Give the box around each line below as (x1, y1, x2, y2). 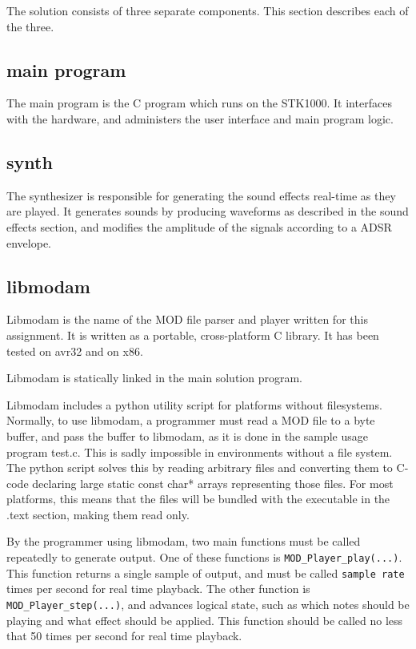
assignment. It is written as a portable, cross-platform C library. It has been (6, 326, 379, 343)
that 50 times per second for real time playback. (6, 627, 242, 644)
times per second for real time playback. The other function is (6, 580, 310, 597)
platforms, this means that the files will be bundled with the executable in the (6, 490, 390, 507)
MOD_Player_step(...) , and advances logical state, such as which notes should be (6, 595, 410, 612)
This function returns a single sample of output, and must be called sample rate (6, 564, 405, 581)
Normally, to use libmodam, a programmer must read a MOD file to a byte (6, 412, 375, 429)
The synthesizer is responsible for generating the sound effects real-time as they (6, 187, 396, 204)
